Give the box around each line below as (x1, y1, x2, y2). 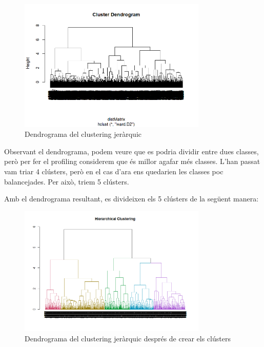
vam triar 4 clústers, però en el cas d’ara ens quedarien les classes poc (4, 166, 224, 176)
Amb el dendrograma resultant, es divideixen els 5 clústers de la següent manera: (4, 193, 259, 204)
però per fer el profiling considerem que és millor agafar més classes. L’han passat (4, 156, 260, 167)
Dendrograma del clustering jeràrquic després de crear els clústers (25, 333, 231, 343)
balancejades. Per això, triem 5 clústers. (4, 176, 129, 187)
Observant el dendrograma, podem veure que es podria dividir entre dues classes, (4, 146, 259, 156)
